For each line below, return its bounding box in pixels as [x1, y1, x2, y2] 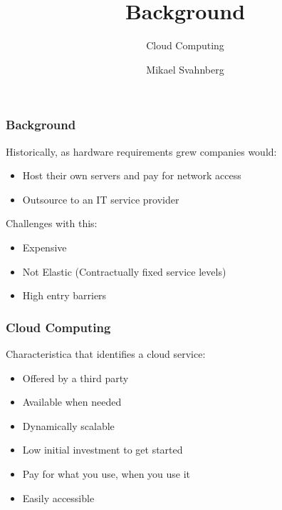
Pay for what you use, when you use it [22, 466, 191, 481]
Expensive [22, 239, 67, 254]
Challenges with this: [6, 216, 98, 231]
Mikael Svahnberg [146, 61, 224, 76]
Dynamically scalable [22, 418, 115, 433]
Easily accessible [22, 490, 95, 505]
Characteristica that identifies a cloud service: [6, 346, 206, 361]
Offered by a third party [22, 370, 129, 385]
